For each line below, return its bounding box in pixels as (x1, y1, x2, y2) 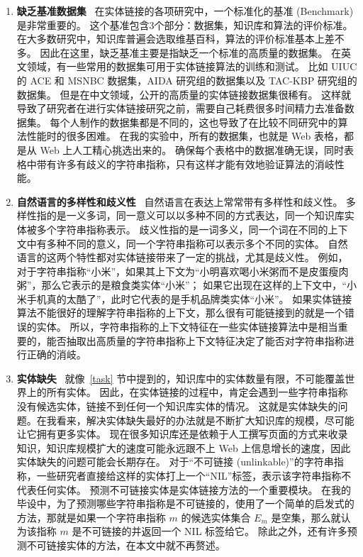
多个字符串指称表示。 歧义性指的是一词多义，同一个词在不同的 (36, 221, 328, 236)
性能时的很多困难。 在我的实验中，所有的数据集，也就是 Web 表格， (26, 128, 345, 143)
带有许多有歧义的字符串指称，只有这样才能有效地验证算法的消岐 (36, 156, 335, 171)
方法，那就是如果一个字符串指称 (16, 509, 166, 524)
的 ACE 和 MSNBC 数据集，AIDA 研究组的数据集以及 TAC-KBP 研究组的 (16, 72, 357, 87)
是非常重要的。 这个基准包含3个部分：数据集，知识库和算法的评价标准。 (16, 17, 353, 32)
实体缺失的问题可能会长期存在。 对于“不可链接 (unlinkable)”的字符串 (16, 454, 334, 469)
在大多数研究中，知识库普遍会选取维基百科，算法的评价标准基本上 (16, 31, 325, 46)
